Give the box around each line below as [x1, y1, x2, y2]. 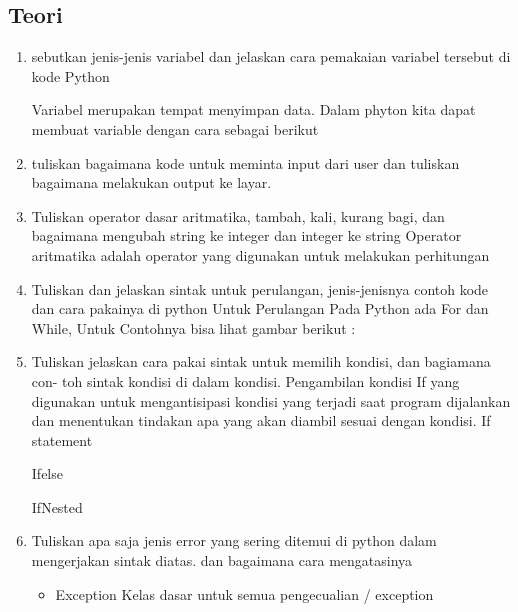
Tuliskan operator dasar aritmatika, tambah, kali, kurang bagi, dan [31, 205, 445, 226]
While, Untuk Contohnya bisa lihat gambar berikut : [31, 317, 356, 338]
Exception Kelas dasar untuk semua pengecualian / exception [55, 583, 434, 604]
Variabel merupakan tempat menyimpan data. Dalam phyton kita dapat [31, 99, 476, 120]
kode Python [31, 65, 110, 86]
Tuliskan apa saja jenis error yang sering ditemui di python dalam [31, 530, 437, 551]
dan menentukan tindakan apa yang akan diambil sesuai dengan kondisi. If [31, 410, 491, 431]
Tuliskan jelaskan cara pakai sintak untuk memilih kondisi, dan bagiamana [31, 351, 491, 372]
